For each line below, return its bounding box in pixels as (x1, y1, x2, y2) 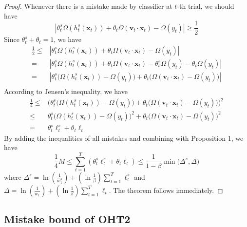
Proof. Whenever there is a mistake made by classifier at (4, 1, 172, 11)
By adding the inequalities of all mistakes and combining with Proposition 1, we (4, 132, 244, 143)
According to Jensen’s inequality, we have (4, 86, 128, 96)
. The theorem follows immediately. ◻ (109, 185, 223, 195)
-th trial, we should (177, 1, 234, 11)
